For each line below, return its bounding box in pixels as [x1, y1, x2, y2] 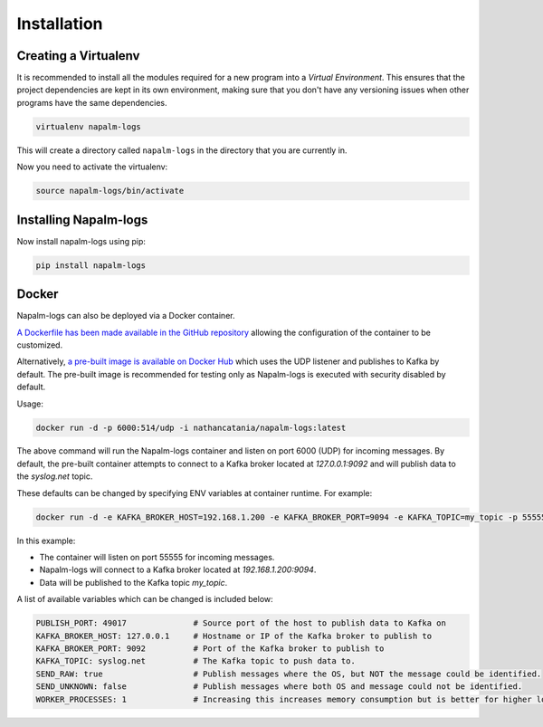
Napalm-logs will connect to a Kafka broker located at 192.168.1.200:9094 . [39, 564, 317, 575]
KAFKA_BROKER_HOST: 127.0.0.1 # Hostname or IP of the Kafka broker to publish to [35, 630, 433, 641]
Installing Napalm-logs [16, 212, 148, 227]
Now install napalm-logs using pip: [16, 235, 147, 246]
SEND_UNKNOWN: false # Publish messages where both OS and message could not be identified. [35, 682, 523, 692]
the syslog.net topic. [16, 471, 93, 482]
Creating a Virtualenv [16, 48, 140, 63]
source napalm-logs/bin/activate [35, 186, 185, 196]
